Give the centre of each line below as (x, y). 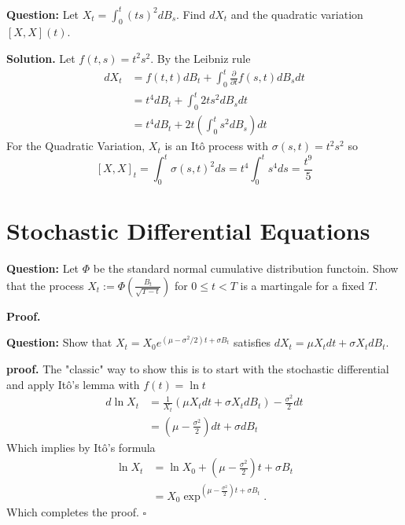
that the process (45, 285)
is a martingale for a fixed (302, 285)
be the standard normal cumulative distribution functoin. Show (246, 268)
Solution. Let (41, 58)
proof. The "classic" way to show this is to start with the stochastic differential (198, 368)
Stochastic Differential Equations (188, 231)
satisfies (252, 342)
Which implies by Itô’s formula (81, 447)
